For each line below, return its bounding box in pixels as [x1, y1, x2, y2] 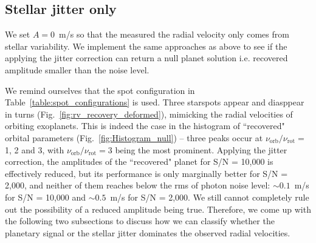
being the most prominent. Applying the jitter [115, 143, 287, 156]
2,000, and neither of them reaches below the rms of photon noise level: [5, 179, 270, 191]
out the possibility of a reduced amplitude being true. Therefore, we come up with [5, 202, 311, 215]
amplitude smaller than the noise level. [5, 63, 149, 76]
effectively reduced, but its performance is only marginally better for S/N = [5, 167, 288, 179]
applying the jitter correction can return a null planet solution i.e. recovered [5, 52, 288, 64]
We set [5, 28, 30, 41]
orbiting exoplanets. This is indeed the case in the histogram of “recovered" [5, 119, 285, 132]
